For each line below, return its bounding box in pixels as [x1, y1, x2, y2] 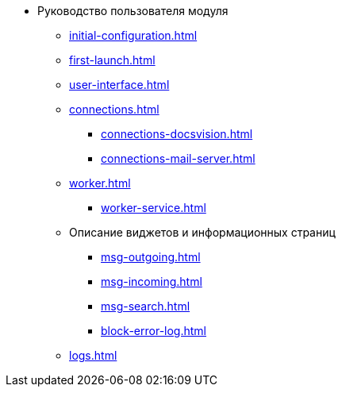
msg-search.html [101, 299, 190, 313]
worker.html [69, 176, 131, 190]
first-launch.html [69, 53, 156, 67]
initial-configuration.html [69, 29, 198, 42]
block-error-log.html [101, 324, 206, 337]
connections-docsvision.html [101, 127, 253, 141]
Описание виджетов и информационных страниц [69, 225, 336, 239]
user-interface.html [69, 78, 170, 91]
